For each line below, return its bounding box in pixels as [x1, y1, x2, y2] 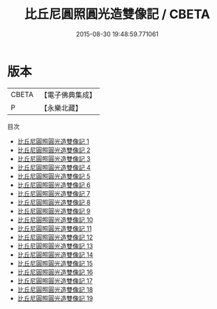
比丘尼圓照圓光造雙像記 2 [17, 146, 91, 154]
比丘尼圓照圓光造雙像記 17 [17, 276, 93, 285]
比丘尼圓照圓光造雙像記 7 [17, 189, 91, 197]
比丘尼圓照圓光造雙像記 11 [17, 224, 92, 232]
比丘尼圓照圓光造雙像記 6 [17, 181, 91, 189]
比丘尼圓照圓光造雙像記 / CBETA [24, 6, 211, 22]
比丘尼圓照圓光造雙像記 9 [17, 206, 91, 215]
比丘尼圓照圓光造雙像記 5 [17, 172, 91, 180]
